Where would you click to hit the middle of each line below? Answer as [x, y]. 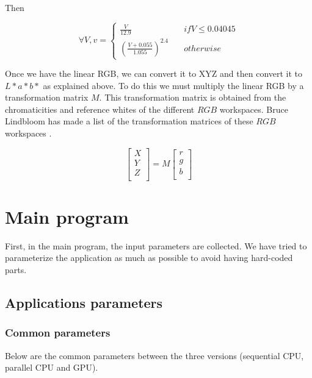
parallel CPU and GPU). [52, 367]
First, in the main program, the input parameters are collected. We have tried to [156, 245]
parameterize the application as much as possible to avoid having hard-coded [149, 258]
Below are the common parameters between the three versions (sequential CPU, [154, 355]
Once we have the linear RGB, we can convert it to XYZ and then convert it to [154, 73]
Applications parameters [84, 302]
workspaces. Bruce [254, 109]
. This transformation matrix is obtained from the [193, 97]
